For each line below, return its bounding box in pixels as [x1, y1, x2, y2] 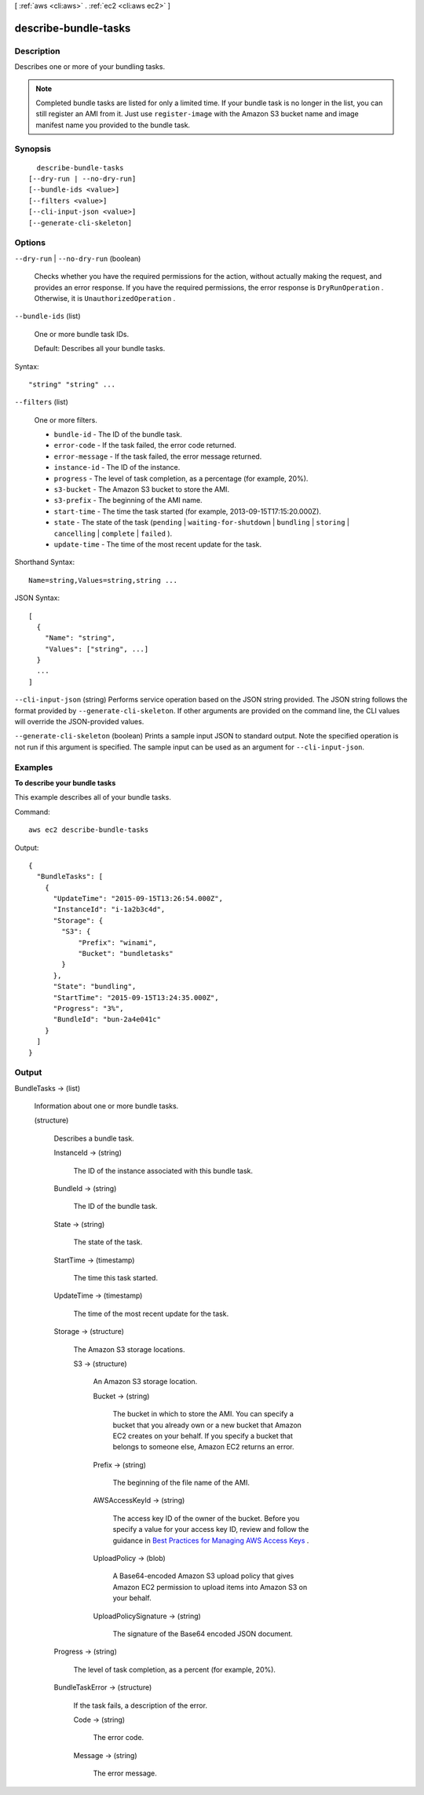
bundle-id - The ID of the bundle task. [53, 430, 182, 439]
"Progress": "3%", [53, 1004, 124, 1013]
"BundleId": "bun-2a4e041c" [53, 1015, 161, 1024]
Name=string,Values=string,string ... [28, 576, 178, 584]
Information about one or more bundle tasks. [34, 1101, 179, 1111]
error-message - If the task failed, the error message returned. [53, 452, 262, 461]
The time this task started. [73, 1273, 159, 1282]
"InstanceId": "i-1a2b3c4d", [53, 905, 166, 914]
